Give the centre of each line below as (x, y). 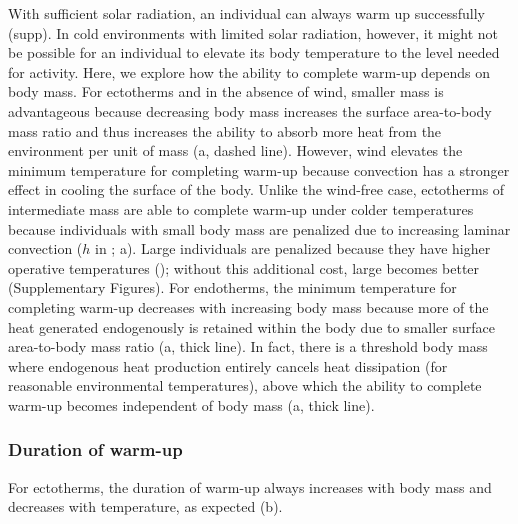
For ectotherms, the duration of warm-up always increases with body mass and (250, 486)
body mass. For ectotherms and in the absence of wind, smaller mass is (226, 91)
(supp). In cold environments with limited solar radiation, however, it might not (253, 32)
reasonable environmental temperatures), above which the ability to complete (245, 385)
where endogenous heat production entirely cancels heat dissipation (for (228, 365)
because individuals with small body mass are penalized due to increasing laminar (259, 228)
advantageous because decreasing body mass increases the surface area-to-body (250, 110)
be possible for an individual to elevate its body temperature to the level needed (254, 52)
